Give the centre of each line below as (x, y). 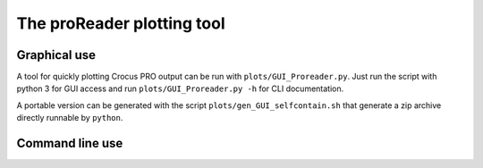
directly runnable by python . (70, 118)
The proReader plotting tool (121, 23)
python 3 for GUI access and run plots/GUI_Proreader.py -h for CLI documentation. (180, 88)
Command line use (70, 143)
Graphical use (56, 55)
